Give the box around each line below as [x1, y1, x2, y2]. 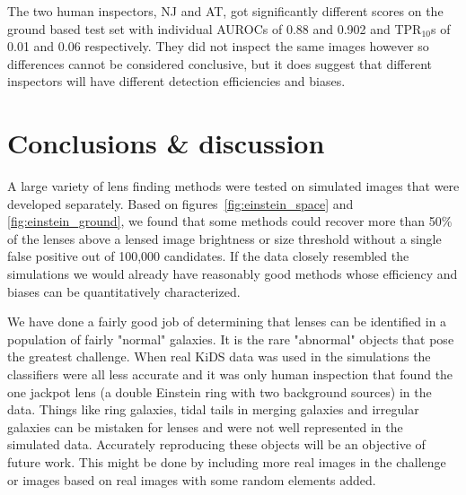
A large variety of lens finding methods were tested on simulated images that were [7, 177, 460, 195]
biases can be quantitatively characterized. [7, 282, 241, 300]
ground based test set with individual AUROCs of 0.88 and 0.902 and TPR [7, 19, 422, 38]
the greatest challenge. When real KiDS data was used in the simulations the [7, 347, 431, 366]
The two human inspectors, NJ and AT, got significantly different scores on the [7, 2, 444, 20]
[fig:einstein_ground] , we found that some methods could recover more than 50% [7, 212, 453, 230]
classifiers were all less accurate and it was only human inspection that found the [7, 365, 453, 384]
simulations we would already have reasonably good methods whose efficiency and [7, 265, 458, 283]
